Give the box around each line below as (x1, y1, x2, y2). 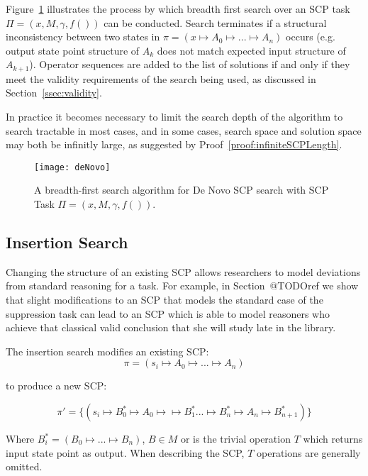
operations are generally (257, 445, 361, 460)
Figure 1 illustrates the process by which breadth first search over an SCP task (6, 1, 350, 16)
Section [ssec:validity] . (6, 85, 102, 100)
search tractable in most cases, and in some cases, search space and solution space (6, 123, 362, 138)
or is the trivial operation (180, 431, 291, 445)
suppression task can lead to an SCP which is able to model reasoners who (6, 306, 330, 321)
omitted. (6, 459, 43, 474)
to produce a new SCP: (6, 378, 107, 393)
